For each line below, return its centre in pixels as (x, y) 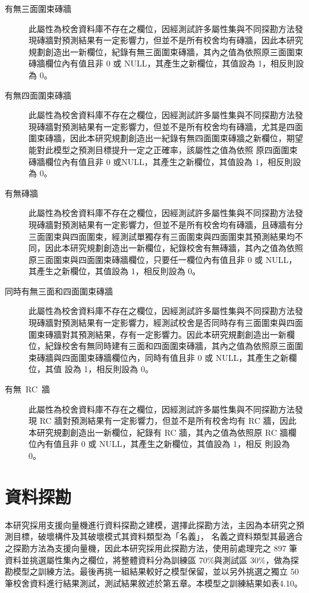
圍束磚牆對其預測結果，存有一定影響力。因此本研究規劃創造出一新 (157, 334)
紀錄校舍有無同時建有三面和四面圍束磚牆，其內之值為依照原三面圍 (174, 346)
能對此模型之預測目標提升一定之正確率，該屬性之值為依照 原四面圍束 (163, 149)
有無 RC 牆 (28, 389)
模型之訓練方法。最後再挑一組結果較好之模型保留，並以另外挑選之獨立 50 (156, 571)
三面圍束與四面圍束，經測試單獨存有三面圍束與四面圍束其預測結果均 (162, 236)
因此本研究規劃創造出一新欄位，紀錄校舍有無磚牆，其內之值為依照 (174, 248)
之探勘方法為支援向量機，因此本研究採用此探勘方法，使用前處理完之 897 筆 (151, 548)
